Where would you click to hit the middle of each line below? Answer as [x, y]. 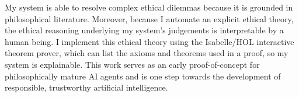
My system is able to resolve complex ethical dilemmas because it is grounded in [149, 7]
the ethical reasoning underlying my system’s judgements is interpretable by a [144, 30]
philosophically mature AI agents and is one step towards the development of [143, 76]
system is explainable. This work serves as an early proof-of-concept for [132, 64]
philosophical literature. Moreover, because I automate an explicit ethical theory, [149, 18]
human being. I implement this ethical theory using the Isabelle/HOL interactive [149, 41]
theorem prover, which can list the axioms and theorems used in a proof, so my [147, 53]
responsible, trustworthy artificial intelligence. [86, 87]
